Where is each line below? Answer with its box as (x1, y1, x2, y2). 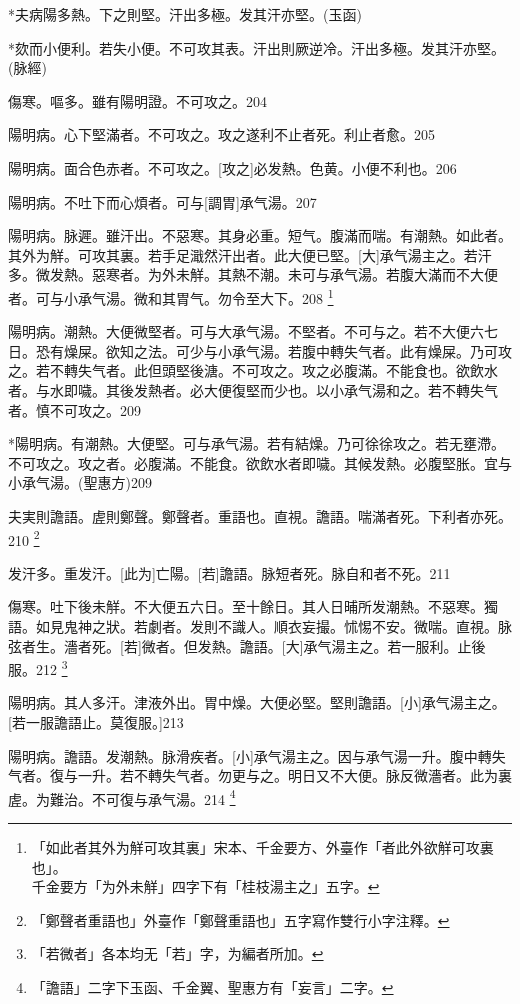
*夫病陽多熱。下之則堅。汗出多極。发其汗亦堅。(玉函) (8, 4, 362, 24)
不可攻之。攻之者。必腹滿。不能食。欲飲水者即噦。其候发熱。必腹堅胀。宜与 (8, 452, 512, 473)
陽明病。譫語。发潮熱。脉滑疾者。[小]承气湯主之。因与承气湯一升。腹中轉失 (8, 745, 506, 766)
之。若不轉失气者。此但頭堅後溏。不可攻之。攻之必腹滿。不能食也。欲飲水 (8, 360, 498, 381)
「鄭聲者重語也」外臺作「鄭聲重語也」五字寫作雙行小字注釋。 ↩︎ (31, 909, 450, 930)
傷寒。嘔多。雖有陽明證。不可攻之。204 (8, 90, 267, 111)
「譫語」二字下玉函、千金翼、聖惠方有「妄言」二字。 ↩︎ (31, 977, 394, 997)
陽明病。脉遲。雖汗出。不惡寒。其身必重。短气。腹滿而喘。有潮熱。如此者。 (8, 225, 512, 246)
